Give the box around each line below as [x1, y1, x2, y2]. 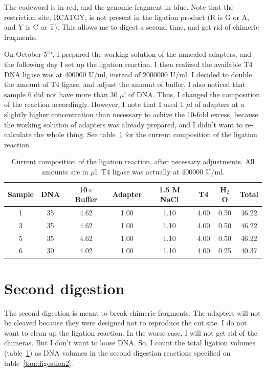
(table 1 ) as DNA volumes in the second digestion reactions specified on [4, 347, 231, 358]
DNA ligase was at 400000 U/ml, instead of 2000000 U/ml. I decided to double [4, 69, 252, 79]
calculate [4, 129, 32, 140]
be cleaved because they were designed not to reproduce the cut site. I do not [4, 317, 247, 328]
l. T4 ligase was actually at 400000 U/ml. [95, 166, 225, 177]
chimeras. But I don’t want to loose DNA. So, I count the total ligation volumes [4, 337, 256, 348]
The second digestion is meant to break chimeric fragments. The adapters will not [4, 307, 261, 318]
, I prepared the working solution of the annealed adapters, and [52, 49, 251, 59]
